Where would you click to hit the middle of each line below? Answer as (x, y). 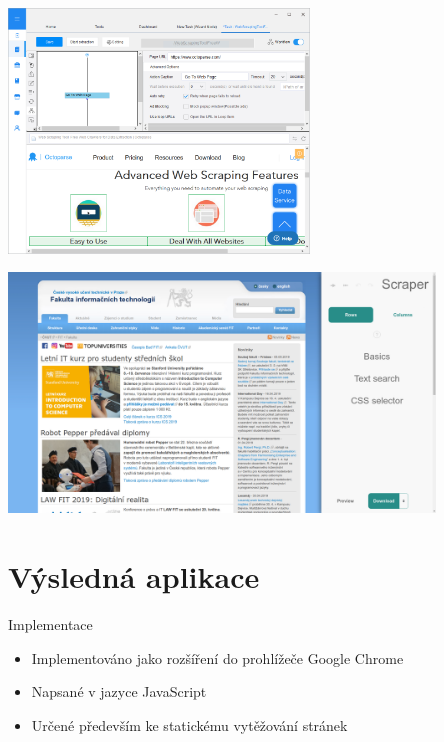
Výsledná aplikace (134, 576)
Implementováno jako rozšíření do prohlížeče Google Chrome (217, 657)
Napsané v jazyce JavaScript (119, 691)
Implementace (50, 623)
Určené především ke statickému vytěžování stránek (189, 724)
